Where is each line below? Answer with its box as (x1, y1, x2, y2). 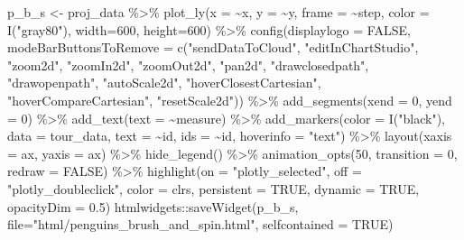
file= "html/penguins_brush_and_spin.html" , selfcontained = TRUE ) (7, 215, 394, 234)
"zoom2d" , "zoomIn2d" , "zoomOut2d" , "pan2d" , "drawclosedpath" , (7, 55, 369, 74)
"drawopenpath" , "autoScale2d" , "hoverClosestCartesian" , (7, 73, 321, 92)
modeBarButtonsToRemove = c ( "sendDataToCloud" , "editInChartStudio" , (7, 38, 419, 57)
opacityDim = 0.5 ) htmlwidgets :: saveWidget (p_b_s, (7, 197, 299, 216)
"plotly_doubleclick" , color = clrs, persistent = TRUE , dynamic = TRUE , (7, 179, 420, 198)
